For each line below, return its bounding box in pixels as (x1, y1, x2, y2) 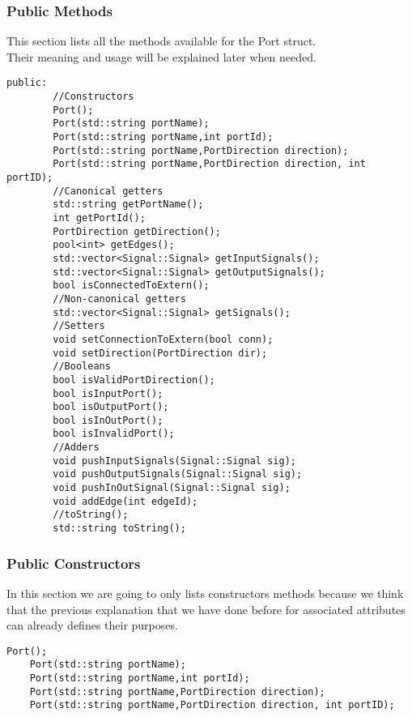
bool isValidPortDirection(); (53, 373, 215, 386)
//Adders (53, 442, 100, 454)
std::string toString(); (53, 523, 186, 535)
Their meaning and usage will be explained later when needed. (6, 48, 316, 65)
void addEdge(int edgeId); (53, 495, 198, 507)
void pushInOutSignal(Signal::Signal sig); (53, 482, 291, 494)
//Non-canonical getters (53, 292, 186, 305)
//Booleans (53, 361, 111, 373)
